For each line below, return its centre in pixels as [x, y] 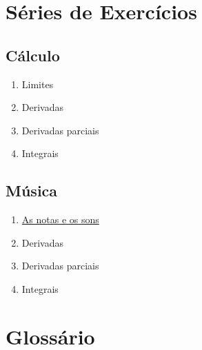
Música [32, 191]
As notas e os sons [60, 219]
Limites [38, 84]
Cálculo [33, 55]
